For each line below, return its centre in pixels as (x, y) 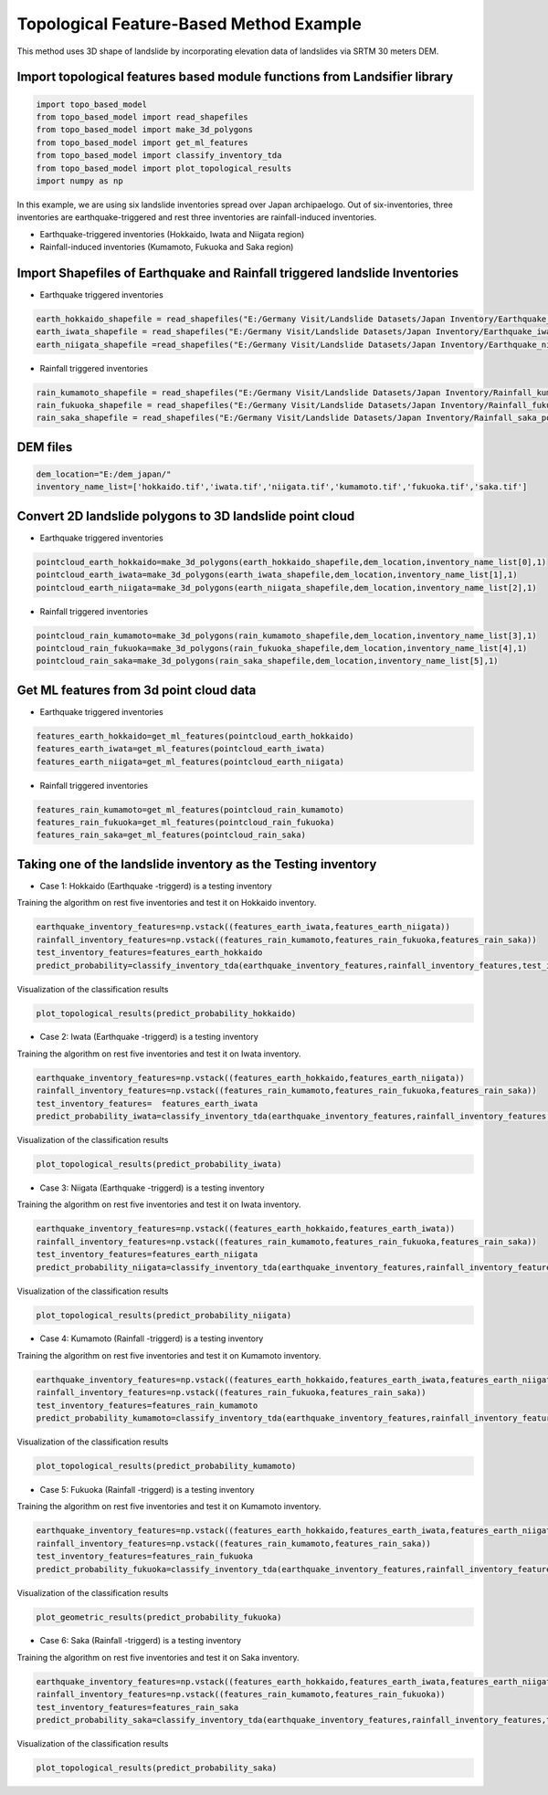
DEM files (45, 447)
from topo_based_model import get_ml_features (142, 142)
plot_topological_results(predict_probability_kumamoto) (166, 1466)
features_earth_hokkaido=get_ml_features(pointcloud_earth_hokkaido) (195, 736)
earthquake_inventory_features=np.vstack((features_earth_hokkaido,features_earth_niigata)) (250, 1078)
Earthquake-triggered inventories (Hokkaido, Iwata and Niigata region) (172, 234)
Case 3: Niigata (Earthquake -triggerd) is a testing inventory (152, 1188)
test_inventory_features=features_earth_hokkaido (149, 953)
